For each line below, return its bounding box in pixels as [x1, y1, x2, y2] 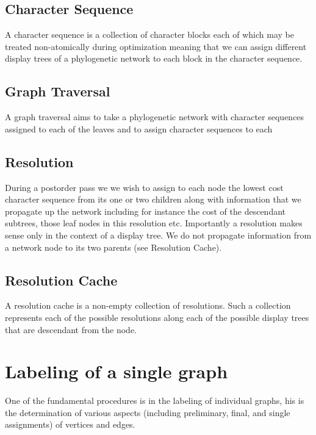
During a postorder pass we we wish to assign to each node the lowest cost [5, 181, 284, 193]
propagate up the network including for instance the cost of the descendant [5, 204, 286, 217]
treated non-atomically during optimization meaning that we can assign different [5, 40, 307, 52]
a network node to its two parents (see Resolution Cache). [5, 240, 222, 253]
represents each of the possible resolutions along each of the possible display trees [5, 311, 309, 323]
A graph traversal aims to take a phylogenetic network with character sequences [5, 110, 304, 123]
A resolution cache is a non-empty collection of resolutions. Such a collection [5, 299, 291, 312]
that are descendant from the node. [5, 323, 137, 336]
